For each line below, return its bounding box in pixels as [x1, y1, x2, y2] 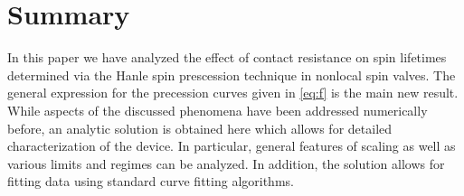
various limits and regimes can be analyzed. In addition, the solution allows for [7, 154, 445, 173]
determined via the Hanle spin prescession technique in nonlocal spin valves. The [7, 65, 456, 84]
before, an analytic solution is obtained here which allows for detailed [7, 118, 393, 137]
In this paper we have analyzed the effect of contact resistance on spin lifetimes [7, 48, 447, 67]
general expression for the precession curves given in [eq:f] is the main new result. [7, 83, 459, 102]
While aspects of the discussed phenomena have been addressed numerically [7, 100, 428, 119]
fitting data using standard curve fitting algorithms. [7, 172, 294, 191]
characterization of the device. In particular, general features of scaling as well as [7, 136, 456, 155]
